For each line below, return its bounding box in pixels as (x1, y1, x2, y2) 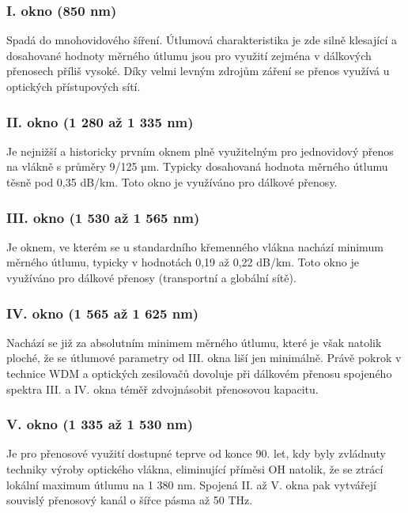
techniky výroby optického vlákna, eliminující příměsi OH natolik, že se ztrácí (6, 461, 383, 477)
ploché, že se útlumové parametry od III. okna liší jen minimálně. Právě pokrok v (6, 349, 402, 366)
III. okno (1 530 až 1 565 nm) (6, 207, 200, 227)
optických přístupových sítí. (6, 78, 141, 94)
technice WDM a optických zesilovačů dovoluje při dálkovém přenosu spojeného (6, 365, 392, 381)
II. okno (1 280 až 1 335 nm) (6, 111, 194, 131)
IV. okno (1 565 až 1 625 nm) (6, 303, 199, 323)
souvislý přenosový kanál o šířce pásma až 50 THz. (6, 492, 253, 508)
